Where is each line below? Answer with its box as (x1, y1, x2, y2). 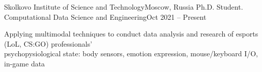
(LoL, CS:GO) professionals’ (4, 38, 93, 49)
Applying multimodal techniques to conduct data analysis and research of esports (4, 28, 258, 39)
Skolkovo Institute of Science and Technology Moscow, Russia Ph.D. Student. (4, 2, 243, 12)
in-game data (4, 58, 45, 68)
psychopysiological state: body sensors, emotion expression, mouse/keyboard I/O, (4, 48, 258, 59)
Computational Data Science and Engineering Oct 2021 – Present (4, 11, 207, 22)
